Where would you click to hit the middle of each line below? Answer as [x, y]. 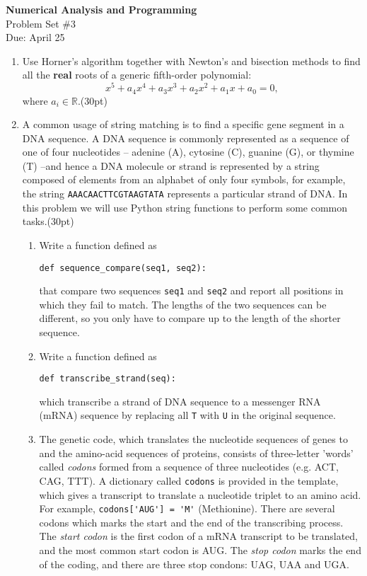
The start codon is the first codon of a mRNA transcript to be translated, [198, 536]
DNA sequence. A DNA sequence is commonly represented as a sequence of [186, 138]
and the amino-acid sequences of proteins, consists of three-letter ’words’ [196, 453]
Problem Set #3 [41, 23]
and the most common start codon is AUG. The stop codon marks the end [200, 549]
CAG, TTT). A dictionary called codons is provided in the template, [189, 480]
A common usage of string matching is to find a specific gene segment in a [183, 124]
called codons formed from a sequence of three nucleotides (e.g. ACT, [189, 467]
